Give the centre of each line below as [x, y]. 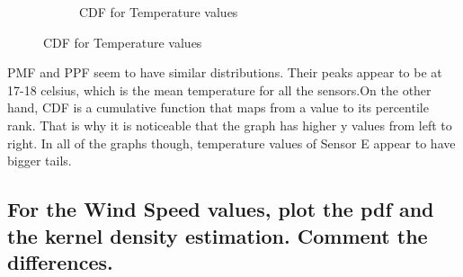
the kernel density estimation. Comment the [218, 235]
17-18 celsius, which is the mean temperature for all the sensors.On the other [219, 89]
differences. [60, 261]
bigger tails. [40, 161]
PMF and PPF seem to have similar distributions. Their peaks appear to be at [225, 72]
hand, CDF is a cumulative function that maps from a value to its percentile [218, 107]
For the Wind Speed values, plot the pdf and [221, 209]
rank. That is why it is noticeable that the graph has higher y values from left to [230, 125]
